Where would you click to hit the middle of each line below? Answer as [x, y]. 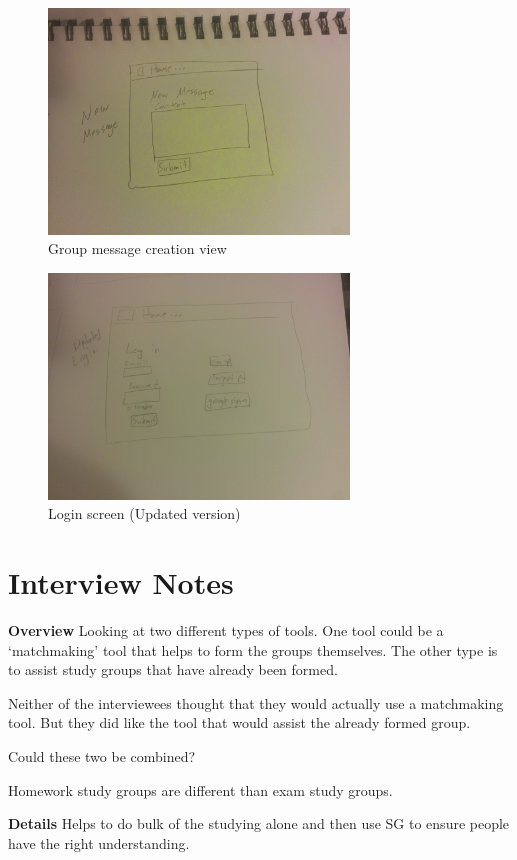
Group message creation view [137, 248]
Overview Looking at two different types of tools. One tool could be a [226, 630]
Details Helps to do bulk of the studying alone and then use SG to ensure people [259, 823]
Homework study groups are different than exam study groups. [200, 789]
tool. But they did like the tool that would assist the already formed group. [239, 722]
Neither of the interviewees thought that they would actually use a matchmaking [256, 702]
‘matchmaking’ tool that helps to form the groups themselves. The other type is [253, 649]
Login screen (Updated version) [144, 513]
